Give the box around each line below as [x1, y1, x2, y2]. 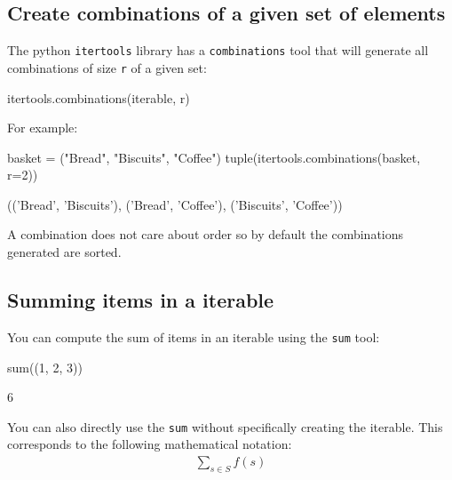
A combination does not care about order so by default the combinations [7, 225, 404, 244]
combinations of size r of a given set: [7, 58, 207, 76]
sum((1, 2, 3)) [7, 357, 83, 376]
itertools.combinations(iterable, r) [7, 88, 190, 107]
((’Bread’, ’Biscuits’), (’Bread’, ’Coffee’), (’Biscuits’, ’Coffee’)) [7, 195, 343, 213]
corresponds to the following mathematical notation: [7, 435, 292, 453]
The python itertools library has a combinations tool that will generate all [7, 41, 429, 60]
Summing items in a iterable [7, 286, 274, 314]
